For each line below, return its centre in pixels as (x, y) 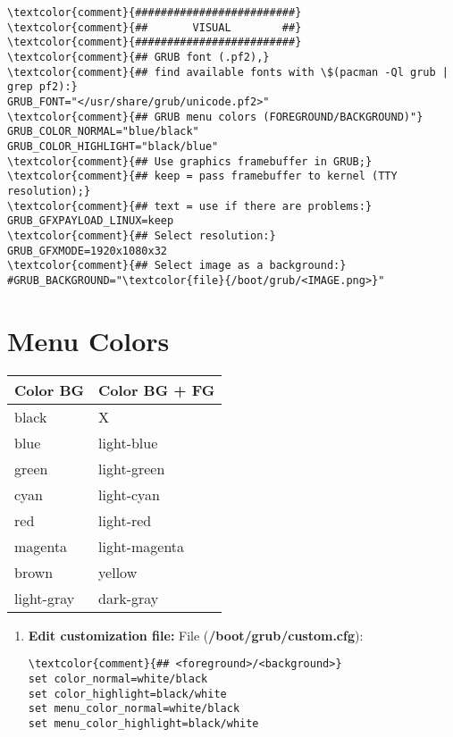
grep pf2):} (42, 87)
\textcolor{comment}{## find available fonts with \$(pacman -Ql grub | (228, 72)
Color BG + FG (157, 389)
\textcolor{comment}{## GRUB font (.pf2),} (138, 57)
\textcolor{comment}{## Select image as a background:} (177, 266)
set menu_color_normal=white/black (134, 709)
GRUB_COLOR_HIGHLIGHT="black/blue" (113, 146)
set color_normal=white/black (118, 678)
